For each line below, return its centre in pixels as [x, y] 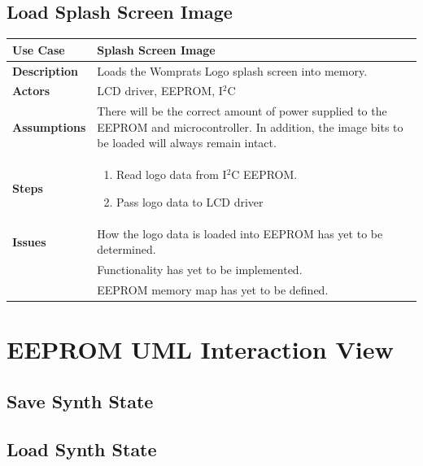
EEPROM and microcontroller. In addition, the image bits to [250, 126]
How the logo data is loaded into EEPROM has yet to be [240, 233]
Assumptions [49, 126]
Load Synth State [82, 449]
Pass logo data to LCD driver [190, 201]
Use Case [39, 49]
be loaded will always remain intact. [187, 143]
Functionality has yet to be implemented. [200, 270]
